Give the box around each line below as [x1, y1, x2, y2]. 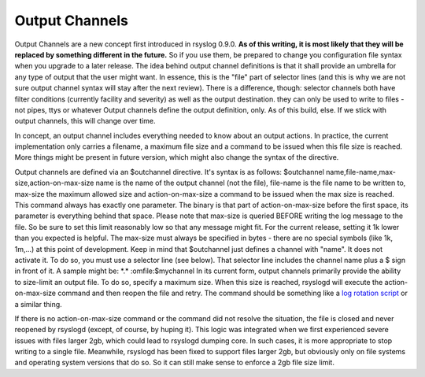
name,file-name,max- [325, 167, 397, 176]
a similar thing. [14, 299, 62, 309]
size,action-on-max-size [14, 178, 94, 188]
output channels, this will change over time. [14, 116, 156, 126]
